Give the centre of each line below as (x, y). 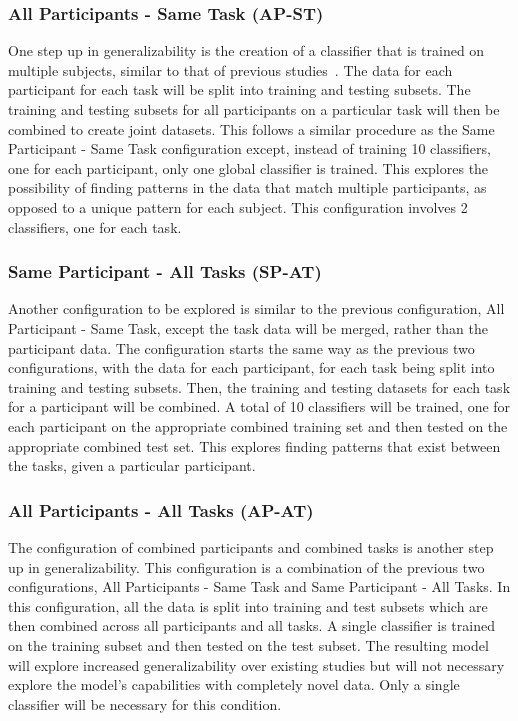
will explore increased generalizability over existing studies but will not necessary (256, 664)
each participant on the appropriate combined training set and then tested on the (258, 425)
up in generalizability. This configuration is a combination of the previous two (246, 566)
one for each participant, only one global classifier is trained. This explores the (248, 167)
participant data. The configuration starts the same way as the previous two (241, 347)
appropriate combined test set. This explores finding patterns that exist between (254, 445)
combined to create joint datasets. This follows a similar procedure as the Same (251, 128)
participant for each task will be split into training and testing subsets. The (239, 89)
